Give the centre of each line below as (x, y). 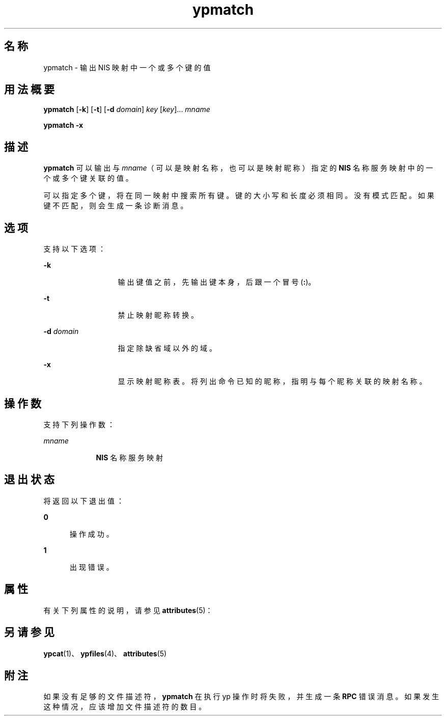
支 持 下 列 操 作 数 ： (79, 424)
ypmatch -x (63, 125)
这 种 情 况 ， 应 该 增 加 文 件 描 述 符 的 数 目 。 (125, 707)
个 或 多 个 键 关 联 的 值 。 (88, 178)
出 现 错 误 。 (92, 567)
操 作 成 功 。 (92, 534)
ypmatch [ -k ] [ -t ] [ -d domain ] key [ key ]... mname (127, 109)
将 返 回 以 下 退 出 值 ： (83, 501)
